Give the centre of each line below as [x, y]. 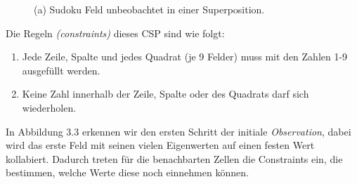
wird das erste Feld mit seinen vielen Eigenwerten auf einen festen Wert [160, 145]
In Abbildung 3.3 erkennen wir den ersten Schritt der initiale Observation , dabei [178, 131]
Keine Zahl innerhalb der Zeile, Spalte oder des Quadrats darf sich [165, 94]
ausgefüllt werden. [61, 70]
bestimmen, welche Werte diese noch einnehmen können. [127, 172]
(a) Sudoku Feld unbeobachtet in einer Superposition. [149, 9]
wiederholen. [49, 107]
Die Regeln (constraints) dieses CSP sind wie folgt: [115, 33]
